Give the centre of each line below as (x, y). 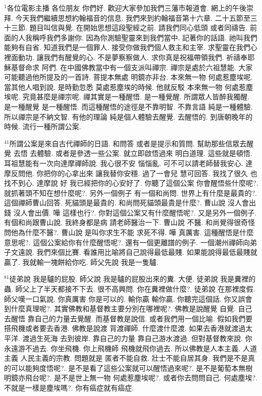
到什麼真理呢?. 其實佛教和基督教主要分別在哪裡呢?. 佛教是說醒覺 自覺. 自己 (128, 308)
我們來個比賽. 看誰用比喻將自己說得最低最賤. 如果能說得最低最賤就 (147, 252)
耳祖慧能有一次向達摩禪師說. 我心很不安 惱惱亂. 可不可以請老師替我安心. (124, 163)
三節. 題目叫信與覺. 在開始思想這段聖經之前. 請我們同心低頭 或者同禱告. (129, 27)
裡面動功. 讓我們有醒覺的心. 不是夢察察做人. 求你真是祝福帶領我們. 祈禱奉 (126, 57)
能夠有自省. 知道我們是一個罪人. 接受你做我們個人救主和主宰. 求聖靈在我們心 (131, 47)
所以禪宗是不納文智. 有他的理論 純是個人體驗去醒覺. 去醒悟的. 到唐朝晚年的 (128, 116)
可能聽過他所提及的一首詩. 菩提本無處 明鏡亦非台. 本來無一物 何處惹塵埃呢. (128, 77)
